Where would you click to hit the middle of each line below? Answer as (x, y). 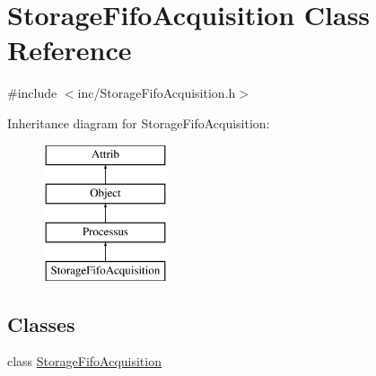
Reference (70, 50)
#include (32, 93)
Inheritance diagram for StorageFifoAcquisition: (139, 122)
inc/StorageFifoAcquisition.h (157, 93)
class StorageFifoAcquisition (84, 361)
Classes (41, 324)
